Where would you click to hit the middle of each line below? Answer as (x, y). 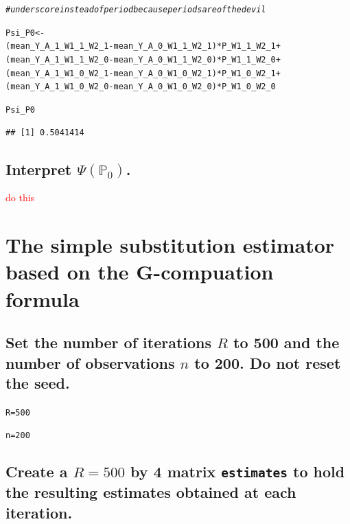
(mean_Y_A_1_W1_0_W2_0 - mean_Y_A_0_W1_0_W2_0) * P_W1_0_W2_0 (141, 87)
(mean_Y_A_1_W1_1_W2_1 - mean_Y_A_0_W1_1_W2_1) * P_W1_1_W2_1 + (143, 46)
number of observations (90, 362)
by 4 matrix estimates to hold (237, 471)
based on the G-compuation (140, 272)
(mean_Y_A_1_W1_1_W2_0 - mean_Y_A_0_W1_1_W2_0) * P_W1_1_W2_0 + (143, 59)
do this (20, 197)
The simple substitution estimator (170, 245)
